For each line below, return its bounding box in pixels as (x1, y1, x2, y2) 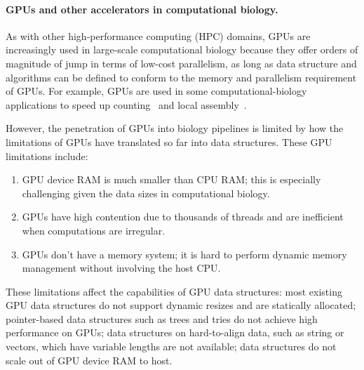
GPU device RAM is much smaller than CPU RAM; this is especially (22, 172, 321, 187)
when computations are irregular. (22, 223, 166, 237)
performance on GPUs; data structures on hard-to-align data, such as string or (6, 325, 344, 340)
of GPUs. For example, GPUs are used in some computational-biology (6, 84, 307, 98)
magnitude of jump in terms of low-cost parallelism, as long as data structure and (6, 55, 357, 70)
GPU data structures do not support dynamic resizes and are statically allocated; (6, 298, 356, 312)
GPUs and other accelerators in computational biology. (6, 1, 278, 16)
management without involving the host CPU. (22, 260, 221, 275)
